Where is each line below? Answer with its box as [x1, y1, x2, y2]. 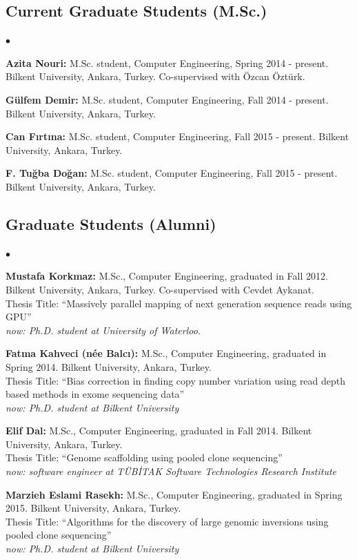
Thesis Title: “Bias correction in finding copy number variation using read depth [6, 373, 346, 387]
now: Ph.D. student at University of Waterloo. [6, 322, 201, 337]
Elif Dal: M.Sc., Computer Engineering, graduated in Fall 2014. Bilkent [6, 423, 312, 438]
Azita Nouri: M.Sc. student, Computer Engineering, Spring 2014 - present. [6, 55, 329, 70]
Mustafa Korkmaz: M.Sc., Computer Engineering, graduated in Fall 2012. [6, 269, 328, 283]
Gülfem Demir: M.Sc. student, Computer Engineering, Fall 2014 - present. [6, 92, 329, 106]
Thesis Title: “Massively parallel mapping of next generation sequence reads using [6, 296, 352, 310]
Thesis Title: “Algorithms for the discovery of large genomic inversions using [6, 514, 329, 528]
